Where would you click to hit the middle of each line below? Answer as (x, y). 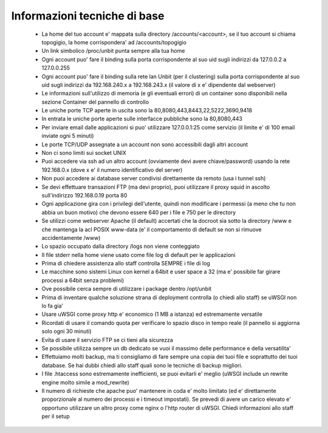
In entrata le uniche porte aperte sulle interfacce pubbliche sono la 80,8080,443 (142, 119)
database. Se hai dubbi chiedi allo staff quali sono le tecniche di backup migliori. (142, 365)
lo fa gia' (53, 306)
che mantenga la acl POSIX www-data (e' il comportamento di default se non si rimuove (152, 229)
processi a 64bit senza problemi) (83, 280)
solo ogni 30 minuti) (67, 332)
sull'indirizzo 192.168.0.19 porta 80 (84, 195)
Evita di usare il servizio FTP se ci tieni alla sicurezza (107, 339)
